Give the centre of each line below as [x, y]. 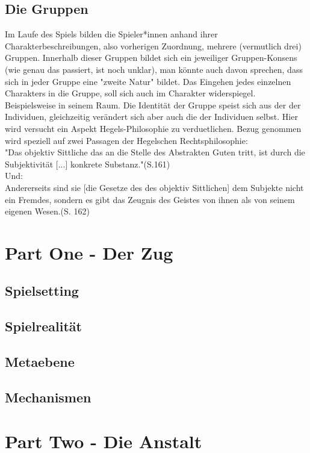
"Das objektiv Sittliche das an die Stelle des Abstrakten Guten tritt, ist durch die [155, 152]
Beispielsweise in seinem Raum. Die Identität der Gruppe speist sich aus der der [153, 105]
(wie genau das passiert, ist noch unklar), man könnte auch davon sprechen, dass [154, 69]
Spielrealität [43, 326]
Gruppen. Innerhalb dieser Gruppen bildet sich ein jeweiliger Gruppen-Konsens [151, 58]
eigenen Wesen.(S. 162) [47, 211]
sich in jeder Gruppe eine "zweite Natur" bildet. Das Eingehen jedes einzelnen [148, 81]
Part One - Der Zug [89, 252]
